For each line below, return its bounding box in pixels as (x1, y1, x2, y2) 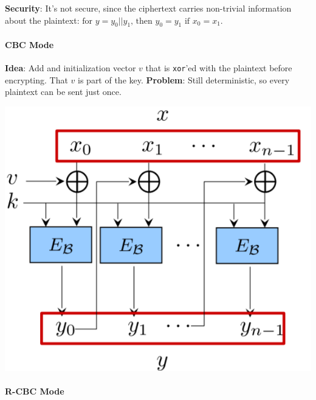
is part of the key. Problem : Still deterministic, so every (78, 73, 290, 86)
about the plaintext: (5, 13, 80, 26)
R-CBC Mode (5, 384, 64, 397)
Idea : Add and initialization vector (5, 61, 136, 74)
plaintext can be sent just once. (5, 85, 122, 98)
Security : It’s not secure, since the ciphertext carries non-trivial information (5, 2, 292, 14)
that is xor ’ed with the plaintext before (145, 61, 292, 74)
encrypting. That (5, 73, 68, 86)
